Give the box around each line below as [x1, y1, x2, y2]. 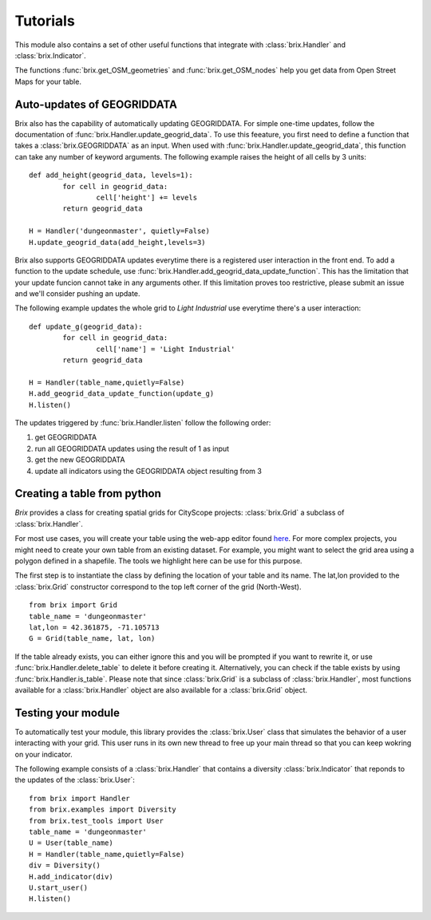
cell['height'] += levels [96, 192, 198, 202]
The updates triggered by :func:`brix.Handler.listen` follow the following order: [14, 418, 271, 427]
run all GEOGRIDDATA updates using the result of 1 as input [34, 444, 230, 453]
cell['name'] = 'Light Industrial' [96, 344, 235, 353]
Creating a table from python [14, 487, 161, 500]
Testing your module [14, 706, 120, 720]
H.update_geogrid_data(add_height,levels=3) [29, 238, 207, 247]
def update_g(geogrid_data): [29, 322, 143, 331]
